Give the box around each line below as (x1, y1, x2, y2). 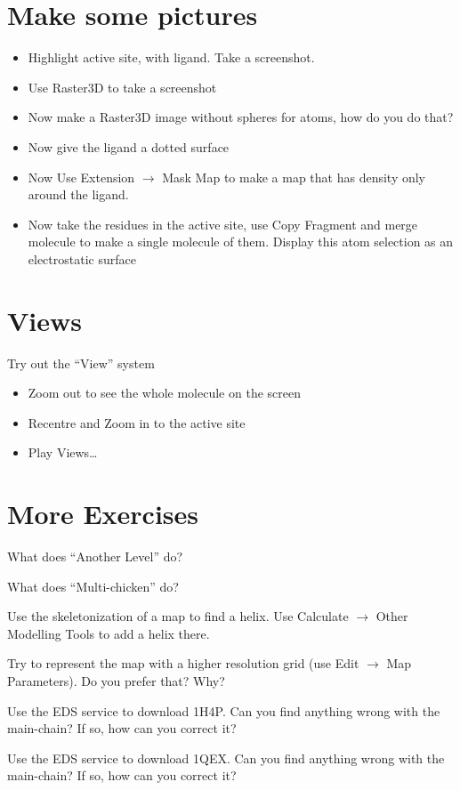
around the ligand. (28, 185, 129, 204)
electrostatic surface (28, 249, 136, 268)
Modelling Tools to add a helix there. (7, 624, 210, 642)
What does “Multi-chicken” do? (7, 576, 179, 595)
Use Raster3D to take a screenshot (28, 77, 217, 96)
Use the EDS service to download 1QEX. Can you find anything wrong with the (7, 748, 445, 767)
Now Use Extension (28, 167, 135, 186)
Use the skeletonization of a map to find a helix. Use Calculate (7, 607, 349, 625)
